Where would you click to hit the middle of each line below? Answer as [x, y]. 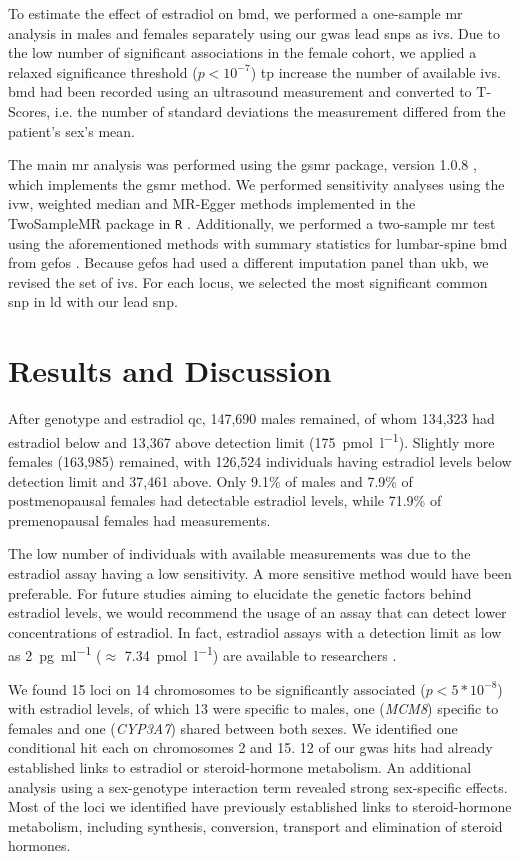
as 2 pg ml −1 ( [55, 653]
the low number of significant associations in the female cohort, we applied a [242, 52]
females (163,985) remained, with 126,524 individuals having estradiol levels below [260, 460]
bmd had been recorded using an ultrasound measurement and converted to [240, 91]
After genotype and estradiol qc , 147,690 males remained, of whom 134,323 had [251, 418]
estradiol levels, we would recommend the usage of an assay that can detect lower [257, 612]
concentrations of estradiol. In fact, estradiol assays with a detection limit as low [255, 631]
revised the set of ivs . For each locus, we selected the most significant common [248, 281]
